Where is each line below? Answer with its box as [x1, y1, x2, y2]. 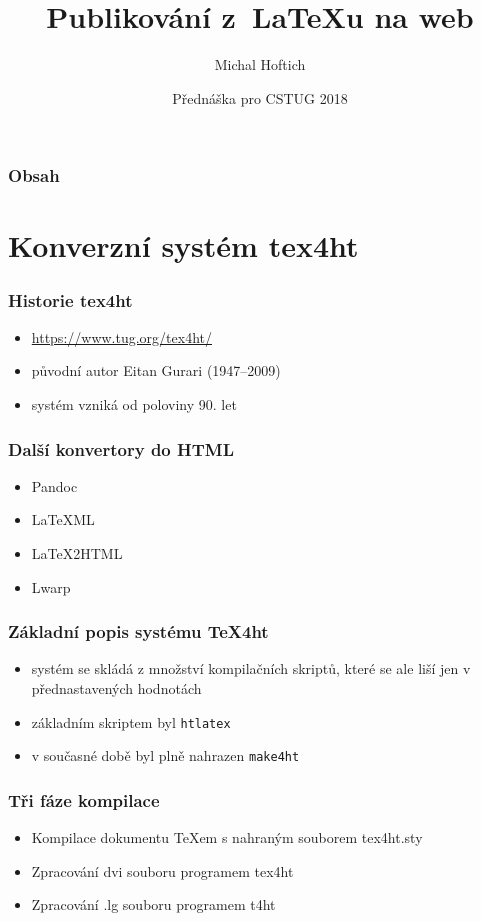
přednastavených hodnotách [31, 678, 202, 699]
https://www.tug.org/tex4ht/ [31, 326, 212, 347]
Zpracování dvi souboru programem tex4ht [31, 860, 294, 881]
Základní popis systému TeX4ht [8, 619, 269, 644]
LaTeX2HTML [31, 543, 123, 564]
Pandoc [31, 475, 78, 496]
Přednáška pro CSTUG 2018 [172, 87, 348, 108]
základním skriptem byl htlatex [31, 711, 231, 732]
